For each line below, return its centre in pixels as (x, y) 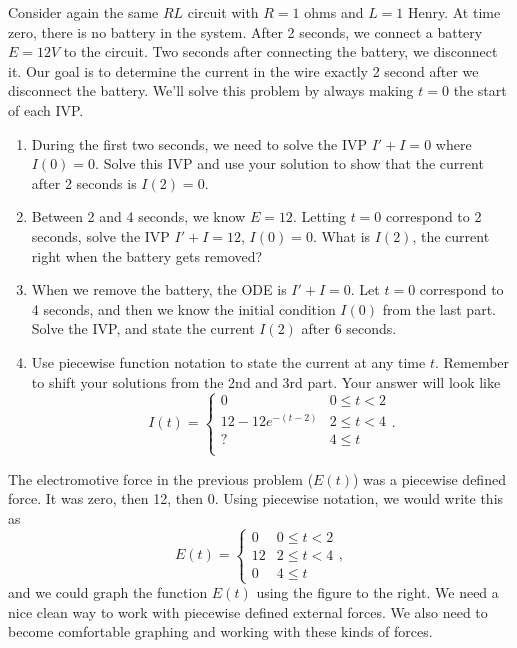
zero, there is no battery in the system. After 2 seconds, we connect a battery (245, 31)
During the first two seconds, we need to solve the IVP (199, 143)
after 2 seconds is (84, 182)
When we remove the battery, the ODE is (159, 289)
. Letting (319, 216)
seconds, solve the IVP (100, 235)
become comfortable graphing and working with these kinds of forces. (220, 631)
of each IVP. (46, 109)
